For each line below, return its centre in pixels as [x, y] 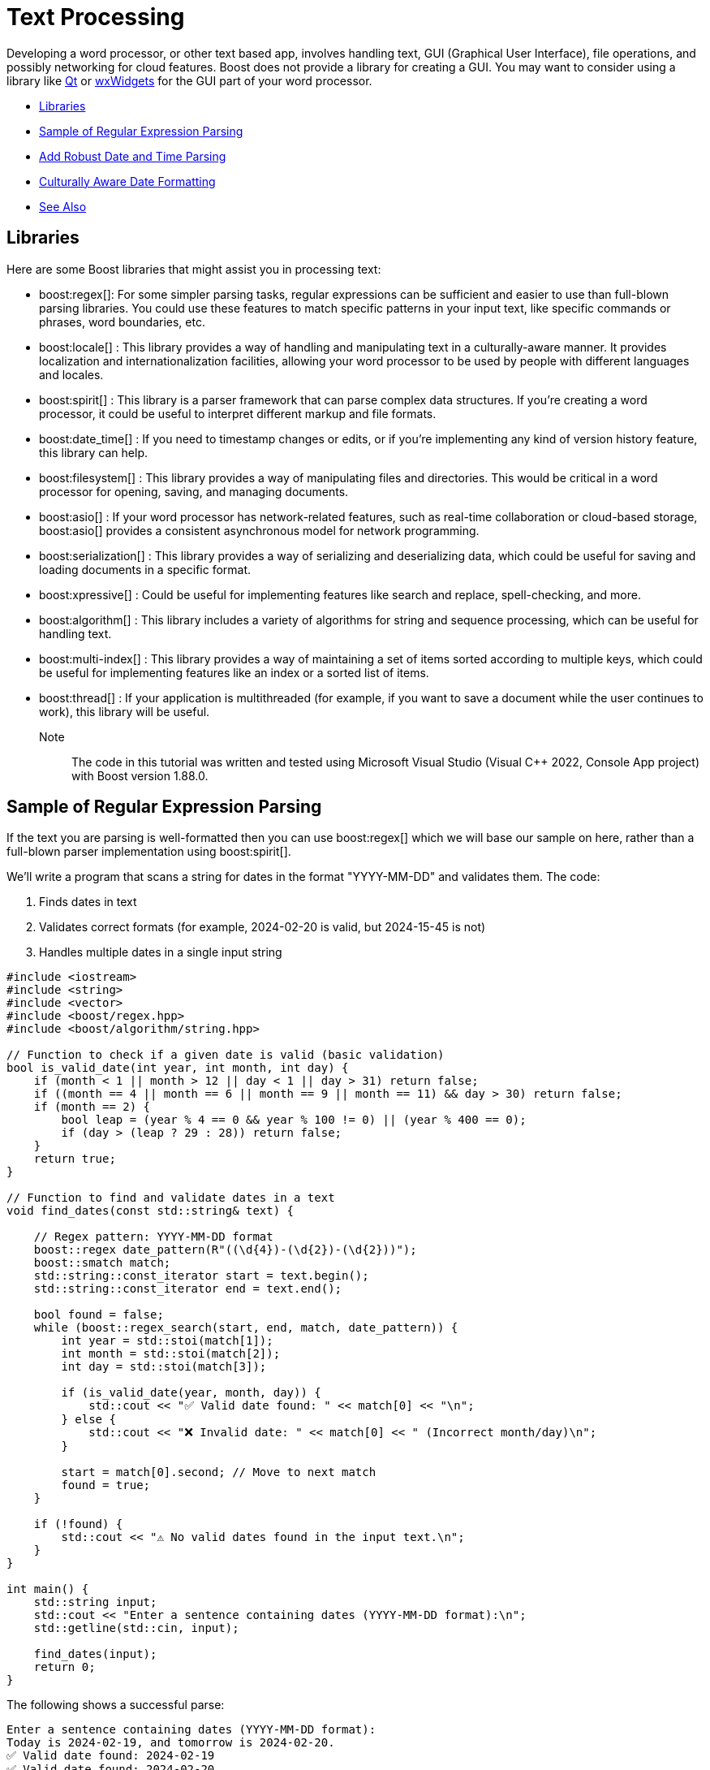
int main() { [48, 1589]
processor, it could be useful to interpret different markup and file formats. [238, 413]
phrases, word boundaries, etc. [122, 322]
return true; [75, 1159]
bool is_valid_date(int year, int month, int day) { [178, 1068]
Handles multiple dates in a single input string [161, 952]
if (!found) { [78, 1524]
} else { [88, 1420]
